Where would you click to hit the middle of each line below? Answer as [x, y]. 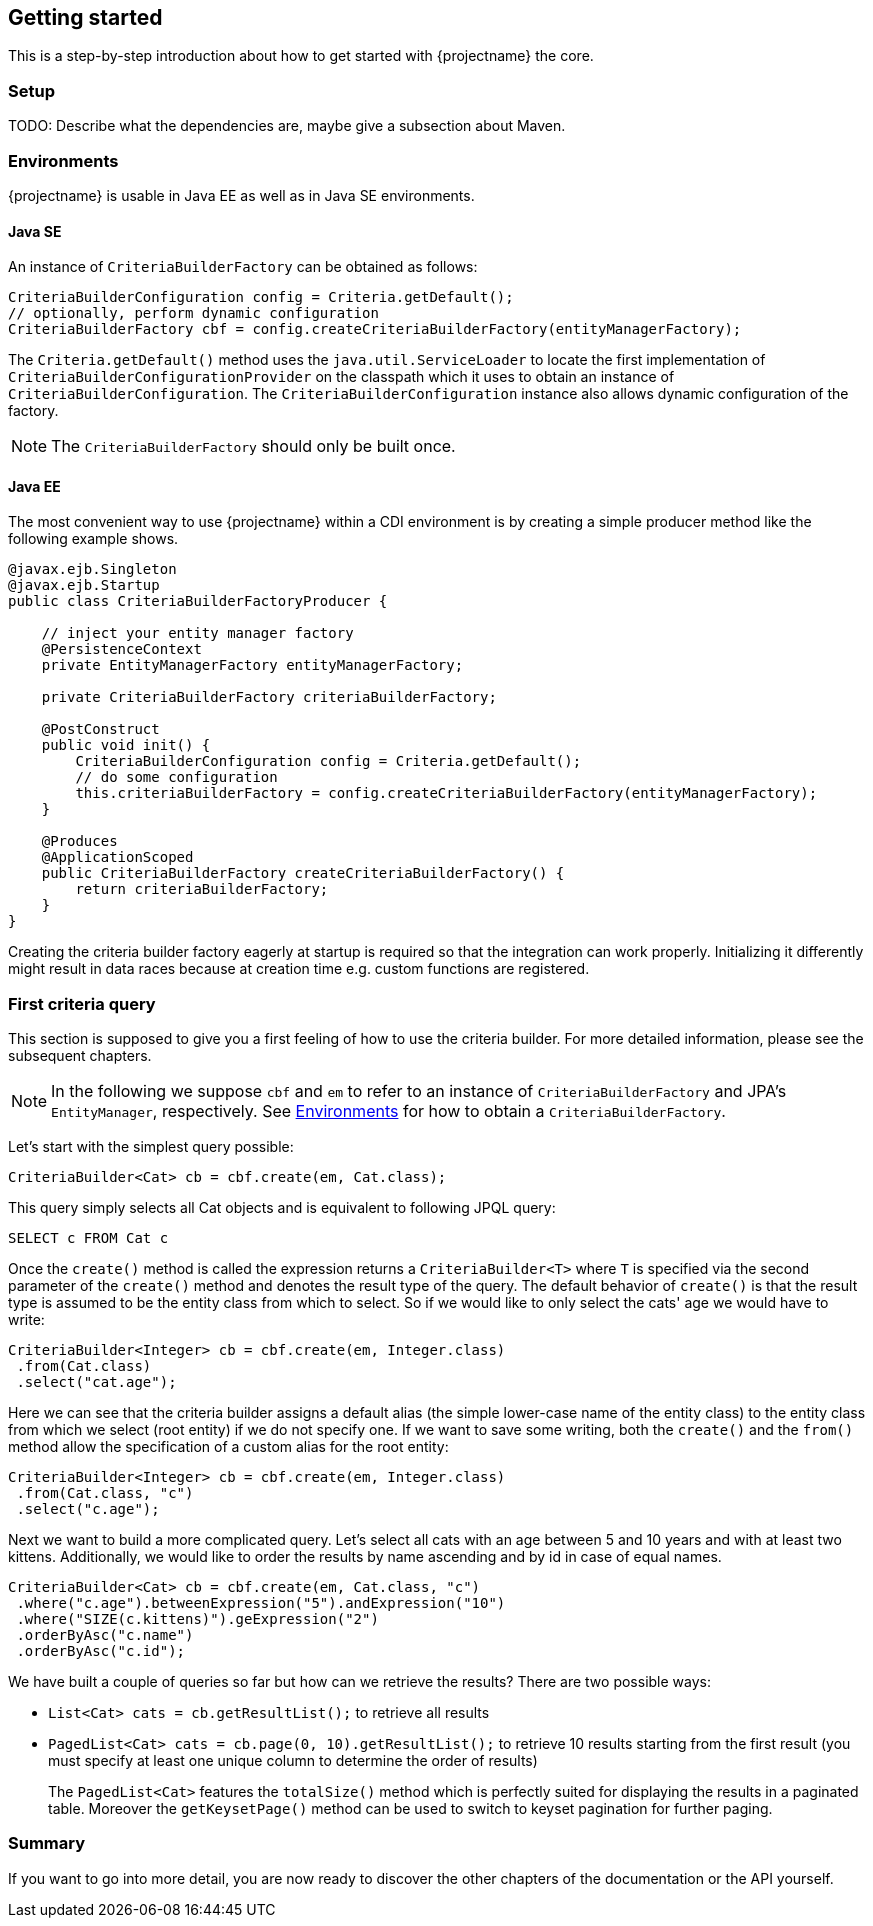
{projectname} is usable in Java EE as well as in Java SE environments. [241, 195]
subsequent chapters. [80, 1056]
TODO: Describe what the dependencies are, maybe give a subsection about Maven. [287, 126]
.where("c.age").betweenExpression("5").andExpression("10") [261, 1603]
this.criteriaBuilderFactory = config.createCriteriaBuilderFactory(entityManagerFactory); [446, 793]
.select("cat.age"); [96, 1382]
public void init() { [126, 745]
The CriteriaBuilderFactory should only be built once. [253, 446]
